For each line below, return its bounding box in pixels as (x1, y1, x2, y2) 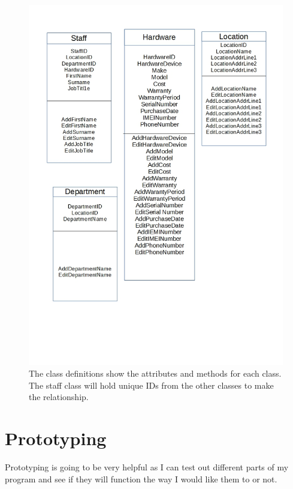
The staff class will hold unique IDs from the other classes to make (29, 378, 274, 391)
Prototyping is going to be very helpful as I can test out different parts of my (5, 461, 289, 473)
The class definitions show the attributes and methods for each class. (29, 367, 282, 380)
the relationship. (29, 390, 89, 403)
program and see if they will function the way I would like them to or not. (5, 472, 277, 485)
